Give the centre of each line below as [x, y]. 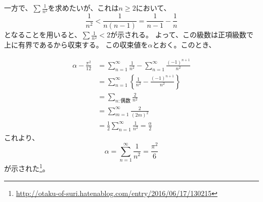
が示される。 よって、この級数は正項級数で [182, 35]
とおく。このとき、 [184, 45]
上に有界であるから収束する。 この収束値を [76, 45]
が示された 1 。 [27, 167]
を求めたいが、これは [83, 8]
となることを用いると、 [43, 35]
